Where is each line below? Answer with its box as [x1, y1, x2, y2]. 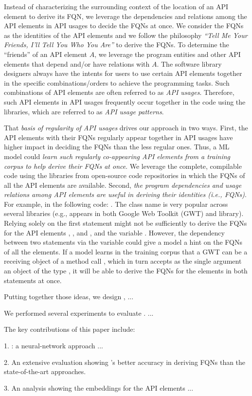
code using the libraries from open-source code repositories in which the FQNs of [4, 170, 245, 180]
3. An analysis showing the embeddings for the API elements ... [4, 382, 194, 393]
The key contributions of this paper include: [4, 324, 135, 334]
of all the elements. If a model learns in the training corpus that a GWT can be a [4, 246, 248, 256]
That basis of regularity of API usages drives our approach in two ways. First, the [4, 123, 248, 133]
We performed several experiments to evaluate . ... [4, 307, 154, 318]
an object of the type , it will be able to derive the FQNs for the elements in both [4, 266, 248, 276]
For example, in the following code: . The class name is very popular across [4, 198, 228, 209]
